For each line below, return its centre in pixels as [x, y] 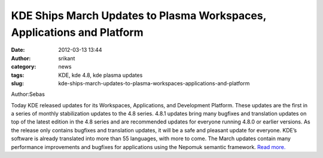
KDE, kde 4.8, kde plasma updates [100, 75]
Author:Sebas [28, 94]
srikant [67, 58]
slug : [17, 83]
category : [24, 67]
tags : [18, 75]
